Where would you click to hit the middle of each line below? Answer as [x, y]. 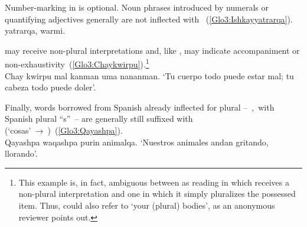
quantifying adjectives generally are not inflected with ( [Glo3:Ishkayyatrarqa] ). [149, 19]
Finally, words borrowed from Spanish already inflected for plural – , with [140, 107]
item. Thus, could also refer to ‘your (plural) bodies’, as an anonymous [147, 205]
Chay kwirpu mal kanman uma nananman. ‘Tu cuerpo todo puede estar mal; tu [149, 75]
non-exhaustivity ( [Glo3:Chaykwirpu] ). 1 [77, 63]
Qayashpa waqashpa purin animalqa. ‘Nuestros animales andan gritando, [137, 142]
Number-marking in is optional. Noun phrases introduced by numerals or [137, 7]
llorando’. [21, 153]
